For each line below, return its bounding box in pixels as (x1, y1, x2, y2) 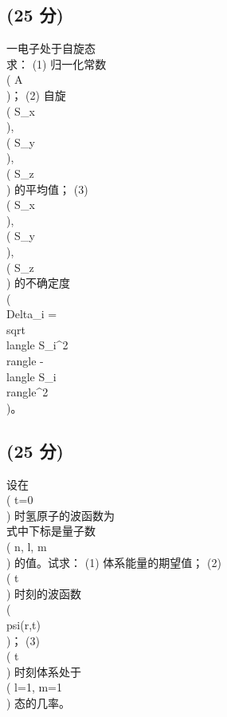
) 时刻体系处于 (6, 663, 82, 680)
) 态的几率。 (6, 694, 71, 711)
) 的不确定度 (6, 274, 71, 291)
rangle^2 (6, 384, 49, 400)
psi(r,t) (6, 617, 41, 632)
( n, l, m (6, 538, 47, 555)
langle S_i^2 (6, 337, 68, 353)
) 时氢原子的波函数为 (6, 506, 115, 523)
